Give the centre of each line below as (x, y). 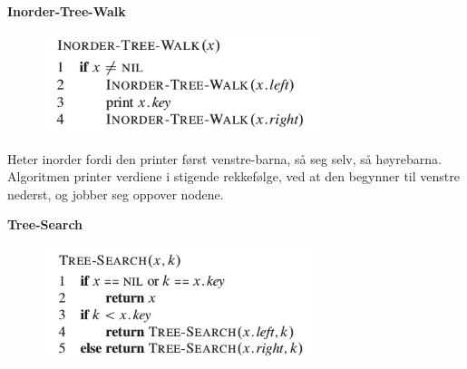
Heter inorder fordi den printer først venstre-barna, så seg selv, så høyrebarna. (224, 158)
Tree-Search (45, 224)
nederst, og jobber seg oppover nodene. (116, 194)
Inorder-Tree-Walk (67, 11)
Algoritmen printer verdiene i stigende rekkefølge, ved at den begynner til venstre (233, 176)
